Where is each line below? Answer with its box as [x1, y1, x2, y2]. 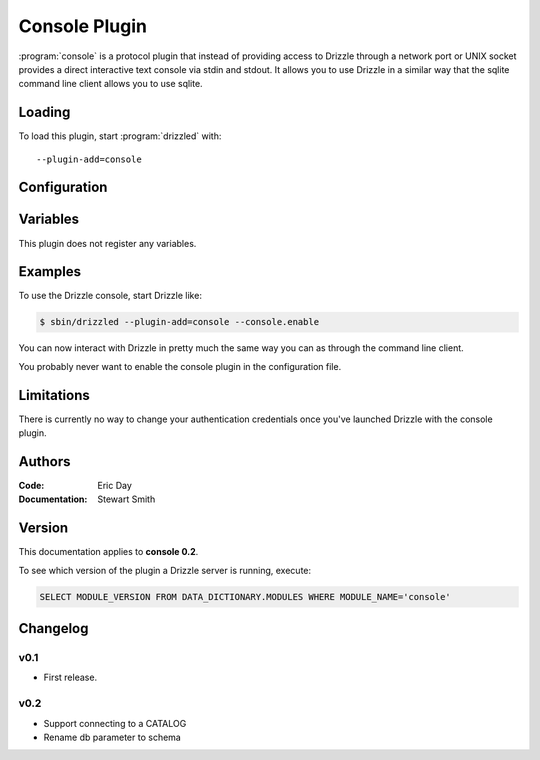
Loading [18, 104, 71, 121]
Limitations [18, 386, 90, 404]
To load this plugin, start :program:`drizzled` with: [18, 130, 222, 142]
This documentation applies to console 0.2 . [18, 546, 199, 558]
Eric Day [97, 480, 132, 492]
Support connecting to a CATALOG [43, 717, 187, 729]
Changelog [18, 620, 89, 637]
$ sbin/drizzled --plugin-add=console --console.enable [39, 316, 320, 328]
